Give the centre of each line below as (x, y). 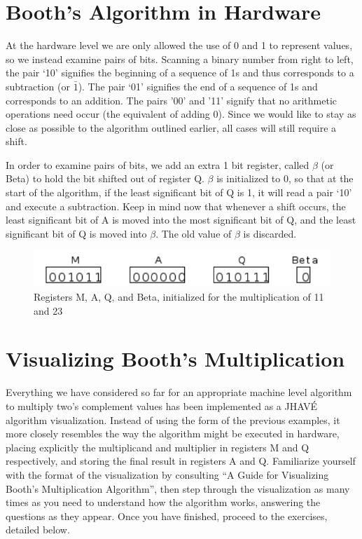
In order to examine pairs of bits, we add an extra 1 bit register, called (158, 164)
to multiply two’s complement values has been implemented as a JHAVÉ (162, 405)
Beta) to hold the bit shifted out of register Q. (105, 178)
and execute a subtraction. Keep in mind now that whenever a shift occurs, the (176, 206)
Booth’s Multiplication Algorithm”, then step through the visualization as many (178, 488)
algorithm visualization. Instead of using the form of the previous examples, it (173, 419)
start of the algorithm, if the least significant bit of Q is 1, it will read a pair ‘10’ (179, 192)
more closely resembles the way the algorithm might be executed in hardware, (173, 434)
